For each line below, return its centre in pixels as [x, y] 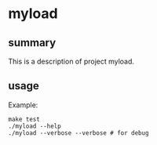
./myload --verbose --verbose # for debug [78, 133]
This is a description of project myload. [71, 61]
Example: [23, 105]
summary [32, 43]
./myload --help [35, 126]
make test [24, 119]
